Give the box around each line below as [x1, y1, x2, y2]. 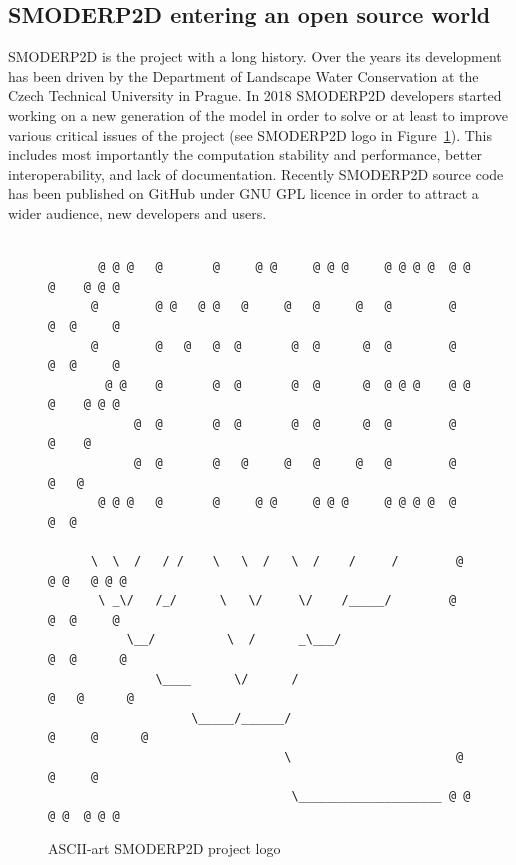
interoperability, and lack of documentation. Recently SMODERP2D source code [8, 163, 504, 184]
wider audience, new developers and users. [8, 202, 267, 223]
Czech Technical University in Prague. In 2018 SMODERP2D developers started [8, 85, 502, 106]
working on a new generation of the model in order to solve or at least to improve [8, 104, 509, 125]
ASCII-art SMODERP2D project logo [48, 838, 281, 859]
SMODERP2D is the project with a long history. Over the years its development [8, 46, 502, 67]
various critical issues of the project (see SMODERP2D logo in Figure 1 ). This [8, 124, 493, 145]
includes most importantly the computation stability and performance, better [8, 144, 483, 165]
